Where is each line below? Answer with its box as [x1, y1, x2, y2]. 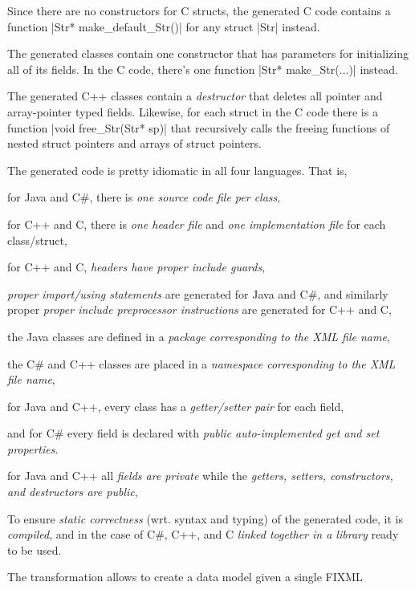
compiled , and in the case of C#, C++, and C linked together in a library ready [7, 526, 399, 543]
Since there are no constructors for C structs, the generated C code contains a [7, 2, 391, 18]
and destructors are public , [7, 483, 138, 500]
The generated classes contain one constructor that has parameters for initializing [7, 45, 409, 62]
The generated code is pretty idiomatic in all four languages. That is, [7, 161, 348, 178]
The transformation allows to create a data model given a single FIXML [7, 568, 363, 585]
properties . [7, 440, 59, 457]
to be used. [7, 541, 62, 558]
